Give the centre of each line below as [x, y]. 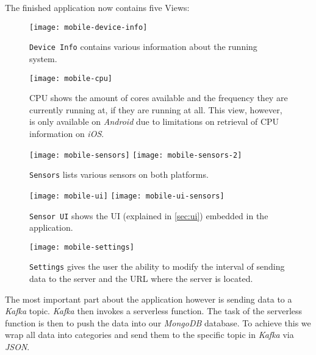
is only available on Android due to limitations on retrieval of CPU [154, 121]
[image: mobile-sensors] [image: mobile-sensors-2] [136, 155]
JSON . [17, 347]
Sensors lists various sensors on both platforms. [119, 174]
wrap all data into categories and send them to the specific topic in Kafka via [149, 335]
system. [43, 58]
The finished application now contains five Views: [97, 7]
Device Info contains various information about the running [143, 47]
